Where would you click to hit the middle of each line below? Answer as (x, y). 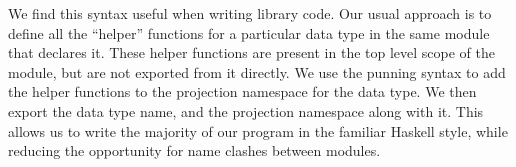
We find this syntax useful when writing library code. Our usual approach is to (250, 13)
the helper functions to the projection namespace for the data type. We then (242, 91)
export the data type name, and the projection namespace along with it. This (246, 110)
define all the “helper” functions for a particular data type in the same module (249, 32)
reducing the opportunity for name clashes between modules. (194, 150)
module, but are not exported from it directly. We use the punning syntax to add (257, 71)
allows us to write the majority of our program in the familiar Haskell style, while (258, 130)
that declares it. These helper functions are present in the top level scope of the (252, 52)
